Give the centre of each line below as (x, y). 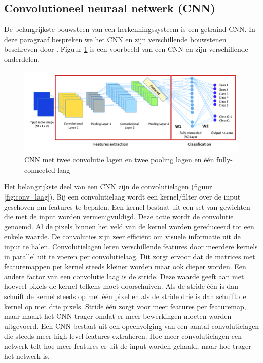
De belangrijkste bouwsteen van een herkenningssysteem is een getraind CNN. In (130, 29)
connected (40, 169)
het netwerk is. (27, 356)
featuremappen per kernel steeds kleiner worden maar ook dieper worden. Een (125, 266)
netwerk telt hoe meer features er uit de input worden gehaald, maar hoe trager (128, 345)
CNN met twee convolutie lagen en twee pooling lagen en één (119, 160)
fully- (224, 160)
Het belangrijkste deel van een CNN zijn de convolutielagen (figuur (108, 187)
